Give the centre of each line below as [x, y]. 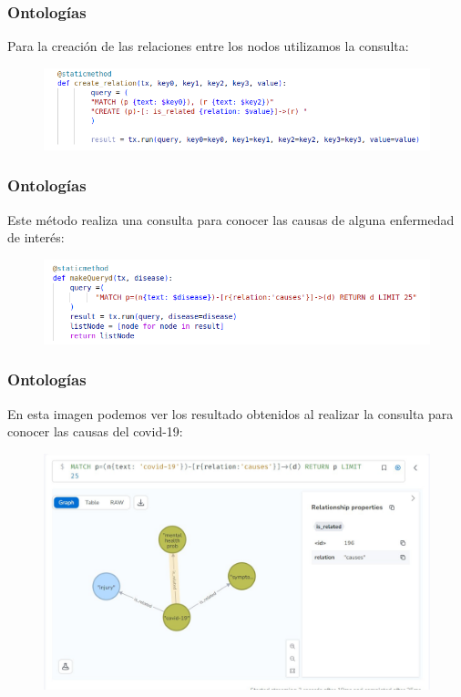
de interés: [36, 237]
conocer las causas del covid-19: [95, 431]
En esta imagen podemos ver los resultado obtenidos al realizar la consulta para [230, 413]
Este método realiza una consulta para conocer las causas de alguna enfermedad [231, 219]
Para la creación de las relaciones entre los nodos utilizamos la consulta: [208, 46]
